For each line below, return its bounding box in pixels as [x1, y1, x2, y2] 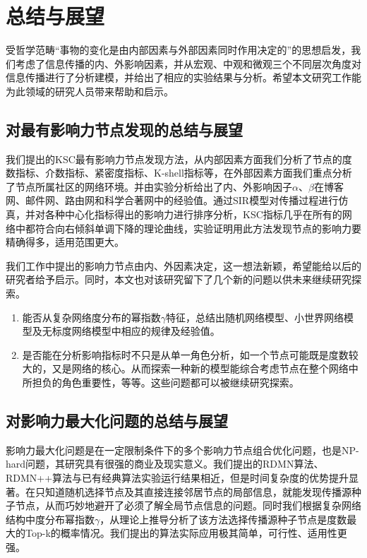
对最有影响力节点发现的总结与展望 [6, 118, 243, 140]
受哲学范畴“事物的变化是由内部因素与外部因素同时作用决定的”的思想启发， [6, 42, 351, 57]
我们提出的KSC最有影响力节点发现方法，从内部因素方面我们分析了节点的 [6, 151, 342, 166]
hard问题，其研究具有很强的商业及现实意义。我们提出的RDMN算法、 [6, 456, 324, 471]
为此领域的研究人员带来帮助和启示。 [6, 83, 174, 98]
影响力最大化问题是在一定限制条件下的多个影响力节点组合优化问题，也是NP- [6, 442, 359, 457]
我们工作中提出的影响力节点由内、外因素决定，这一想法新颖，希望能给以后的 [6, 258, 361, 273]
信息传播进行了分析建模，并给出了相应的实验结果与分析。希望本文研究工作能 [6, 70, 361, 85]
